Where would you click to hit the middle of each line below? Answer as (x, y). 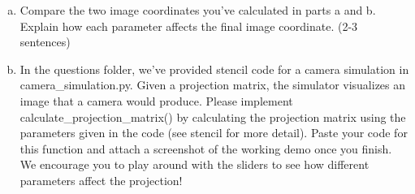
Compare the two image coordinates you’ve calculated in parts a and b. (198, 10)
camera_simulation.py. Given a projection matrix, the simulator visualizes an (213, 85)
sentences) (45, 42)
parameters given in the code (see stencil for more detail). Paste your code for (214, 133)
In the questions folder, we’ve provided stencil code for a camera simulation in (214, 69)
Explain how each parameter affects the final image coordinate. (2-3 (189, 26)
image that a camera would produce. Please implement (156, 100)
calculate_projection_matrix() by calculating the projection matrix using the (213, 116)
